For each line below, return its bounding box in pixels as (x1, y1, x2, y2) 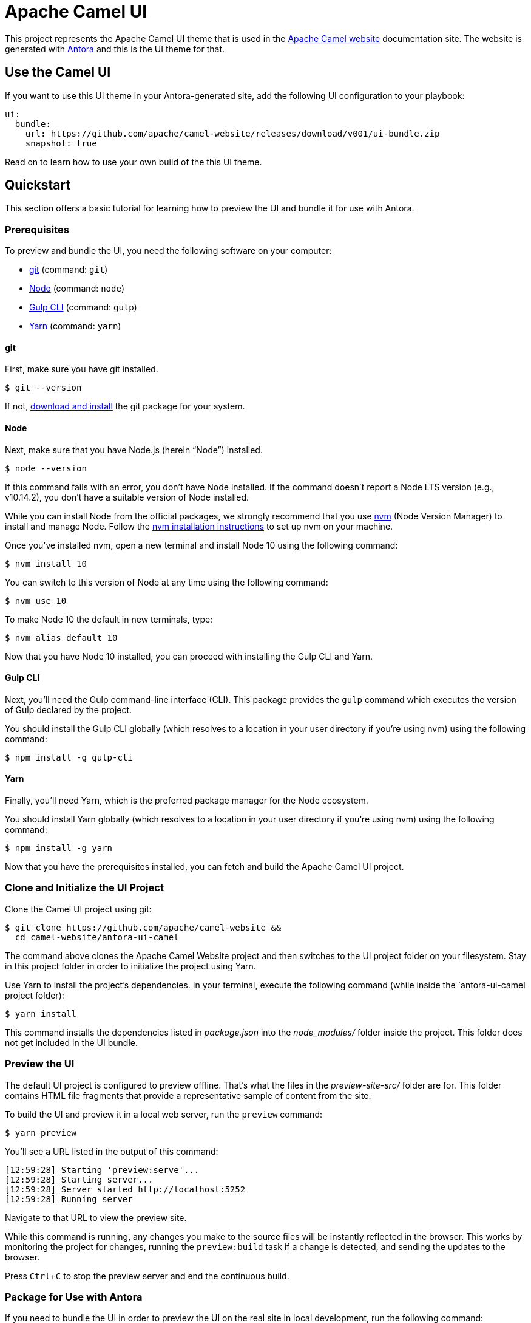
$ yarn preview (5, 1127, 77, 1138)
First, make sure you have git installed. (5, 364, 158, 375)
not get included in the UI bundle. (5, 1037, 138, 1048)
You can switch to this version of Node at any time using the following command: (5, 576, 328, 587)
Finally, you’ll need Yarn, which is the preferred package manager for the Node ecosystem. (5, 795, 368, 806)
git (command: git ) (29, 264, 108, 275)
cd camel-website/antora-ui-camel (15, 932, 179, 942)
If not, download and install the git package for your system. (5, 401, 245, 412)
